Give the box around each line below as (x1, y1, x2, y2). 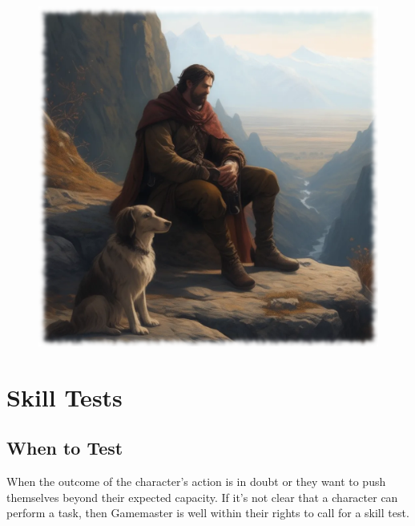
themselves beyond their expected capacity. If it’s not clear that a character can (6, 488, 398, 505)
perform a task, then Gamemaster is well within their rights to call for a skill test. (6, 504, 409, 521)
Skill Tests (6, 380, 123, 413)
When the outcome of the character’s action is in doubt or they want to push (6, 473, 386, 490)
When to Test (6, 435, 123, 460)
